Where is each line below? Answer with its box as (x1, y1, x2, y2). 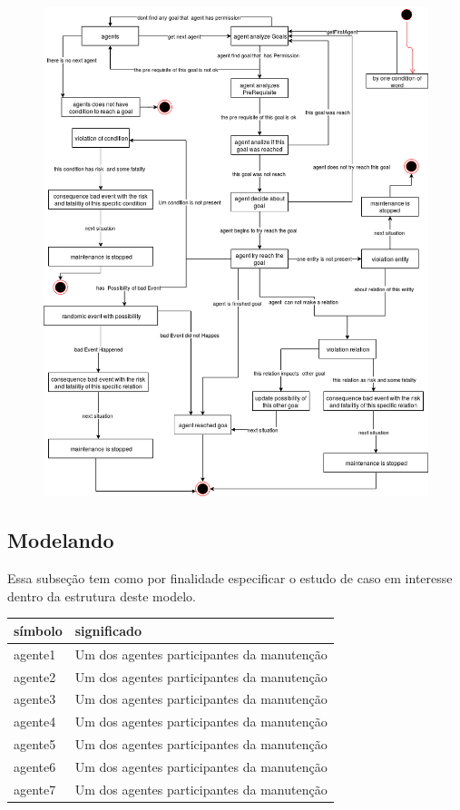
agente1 (14, 644, 56, 663)
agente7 (14, 779, 56, 798)
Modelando (7, 526, 114, 554)
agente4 (14, 712, 56, 731)
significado (74, 620, 142, 639)
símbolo (14, 620, 63, 639)
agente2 (14, 667, 56, 686)
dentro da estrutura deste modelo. (7, 586, 196, 605)
